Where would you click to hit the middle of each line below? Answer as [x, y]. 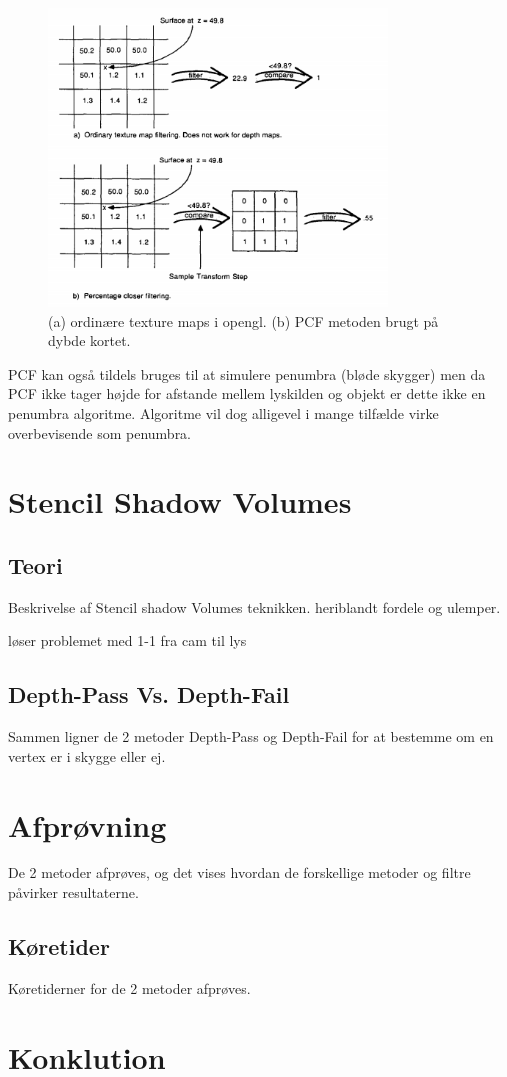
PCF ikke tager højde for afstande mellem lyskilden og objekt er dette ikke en [247, 393]
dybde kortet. [89, 340]
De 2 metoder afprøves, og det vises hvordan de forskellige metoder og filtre [239, 872]
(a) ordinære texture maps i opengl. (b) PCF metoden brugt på [243, 320]
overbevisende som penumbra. [100, 432]
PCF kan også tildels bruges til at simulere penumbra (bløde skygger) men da [247, 373]
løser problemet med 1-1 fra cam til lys [127, 640]
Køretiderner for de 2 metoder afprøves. [129, 987]
